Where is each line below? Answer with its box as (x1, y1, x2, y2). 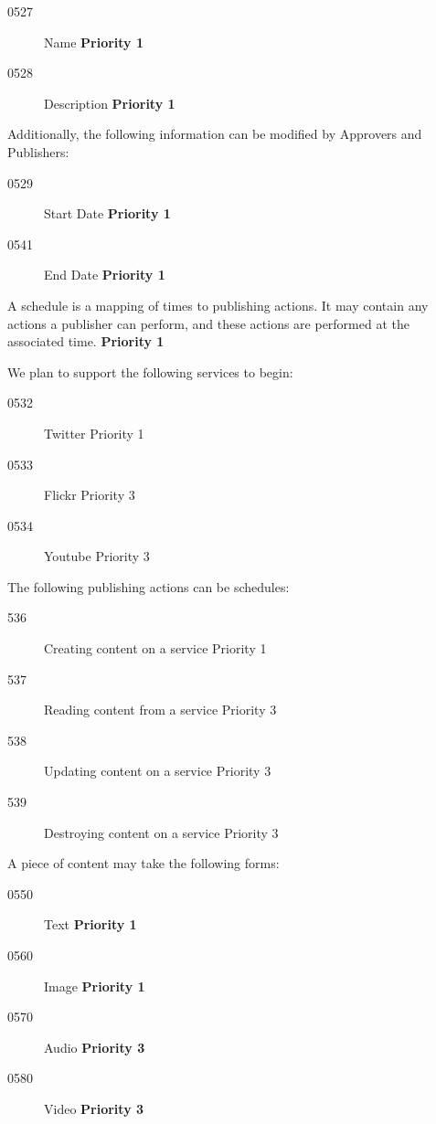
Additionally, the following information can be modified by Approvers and (7, 124, 422, 143)
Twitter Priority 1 (44, 423, 144, 442)
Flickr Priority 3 (44, 485, 135, 504)
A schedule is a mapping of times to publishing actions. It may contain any (7, 295, 429, 314)
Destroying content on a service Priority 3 (44, 822, 279, 842)
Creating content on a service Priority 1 (44, 639, 267, 658)
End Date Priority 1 (44, 265, 165, 284)
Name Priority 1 (44, 32, 144, 51)
